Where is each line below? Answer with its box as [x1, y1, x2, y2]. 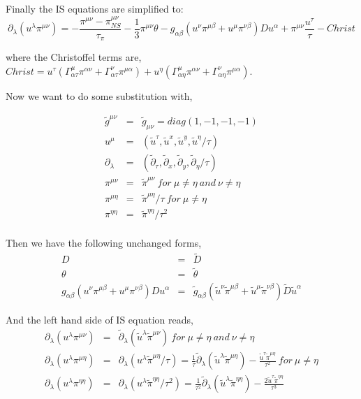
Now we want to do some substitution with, [6, 88, 193, 103]
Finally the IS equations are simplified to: [6, 1, 184, 15]
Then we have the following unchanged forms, [6, 235, 202, 250]
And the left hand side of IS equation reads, [6, 312, 193, 326]
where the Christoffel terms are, [6, 50, 142, 64]
